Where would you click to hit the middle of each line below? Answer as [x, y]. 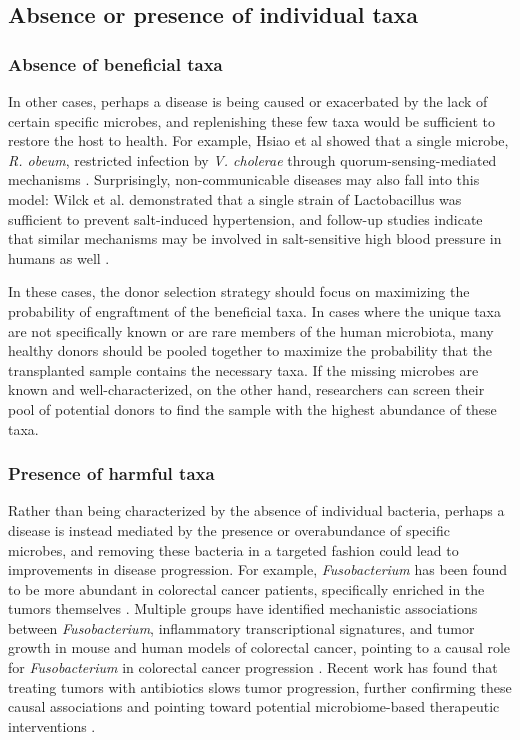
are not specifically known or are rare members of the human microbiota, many [251, 330]
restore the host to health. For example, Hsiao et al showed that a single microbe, [258, 140]
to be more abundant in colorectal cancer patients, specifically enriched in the [246, 588]
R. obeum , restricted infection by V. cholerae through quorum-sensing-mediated [252, 159]
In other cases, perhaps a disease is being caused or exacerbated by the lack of [248, 101]
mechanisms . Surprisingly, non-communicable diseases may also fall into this [244, 179]
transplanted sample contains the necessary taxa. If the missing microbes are [243, 369]
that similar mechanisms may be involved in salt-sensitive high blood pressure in [255, 238]
